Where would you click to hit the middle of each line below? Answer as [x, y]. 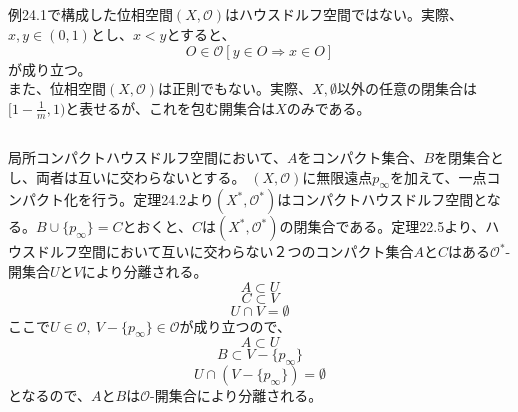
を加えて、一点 [438, 176]
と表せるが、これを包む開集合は [170, 107]
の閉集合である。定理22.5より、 [382, 226]
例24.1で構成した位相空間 [90, 14]
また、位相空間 [57, 88]
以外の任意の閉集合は [406, 88]
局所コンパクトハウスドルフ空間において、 [147, 156]
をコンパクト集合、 [360, 156]
